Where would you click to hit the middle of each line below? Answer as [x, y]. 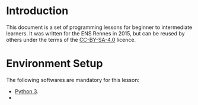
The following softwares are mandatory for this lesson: [73, 80]
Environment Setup [55, 64]
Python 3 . [26, 91]
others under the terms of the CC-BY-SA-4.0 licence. [71, 40]
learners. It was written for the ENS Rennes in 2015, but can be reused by [95, 33]
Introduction [37, 11]
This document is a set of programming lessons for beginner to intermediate [99, 27]
